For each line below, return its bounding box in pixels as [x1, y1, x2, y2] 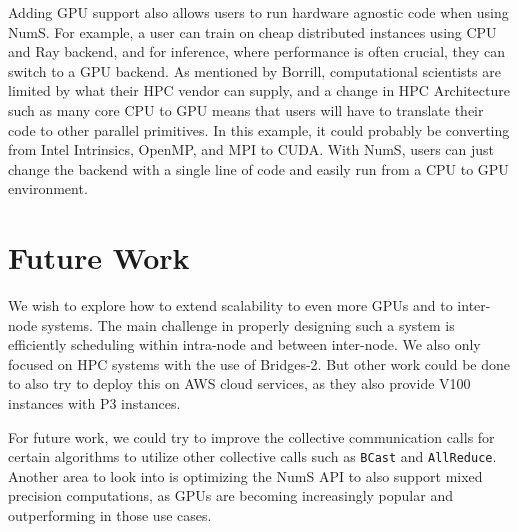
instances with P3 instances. [8, 393, 181, 414]
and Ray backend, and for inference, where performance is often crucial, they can [8, 41, 506, 62]
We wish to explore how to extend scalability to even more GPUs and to [8, 295, 453, 316]
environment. [8, 178, 88, 199]
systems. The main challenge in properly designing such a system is [41, 314, 455, 335]
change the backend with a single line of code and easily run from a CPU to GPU [8, 158, 509, 179]
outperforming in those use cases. [8, 505, 212, 526]
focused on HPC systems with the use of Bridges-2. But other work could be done [8, 353, 511, 374]
